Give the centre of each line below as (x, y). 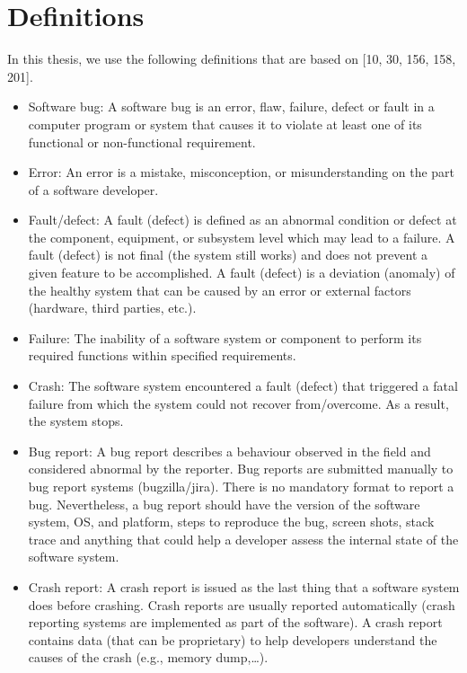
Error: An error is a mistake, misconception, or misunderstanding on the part (242, 172)
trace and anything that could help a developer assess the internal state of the (243, 539)
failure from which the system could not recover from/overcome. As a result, (238, 403)
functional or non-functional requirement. (142, 142)
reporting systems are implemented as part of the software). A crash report (235, 622)
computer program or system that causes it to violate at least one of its (225, 124)
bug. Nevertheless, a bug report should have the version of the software (224, 504)
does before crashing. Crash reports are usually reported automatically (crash (242, 604)
